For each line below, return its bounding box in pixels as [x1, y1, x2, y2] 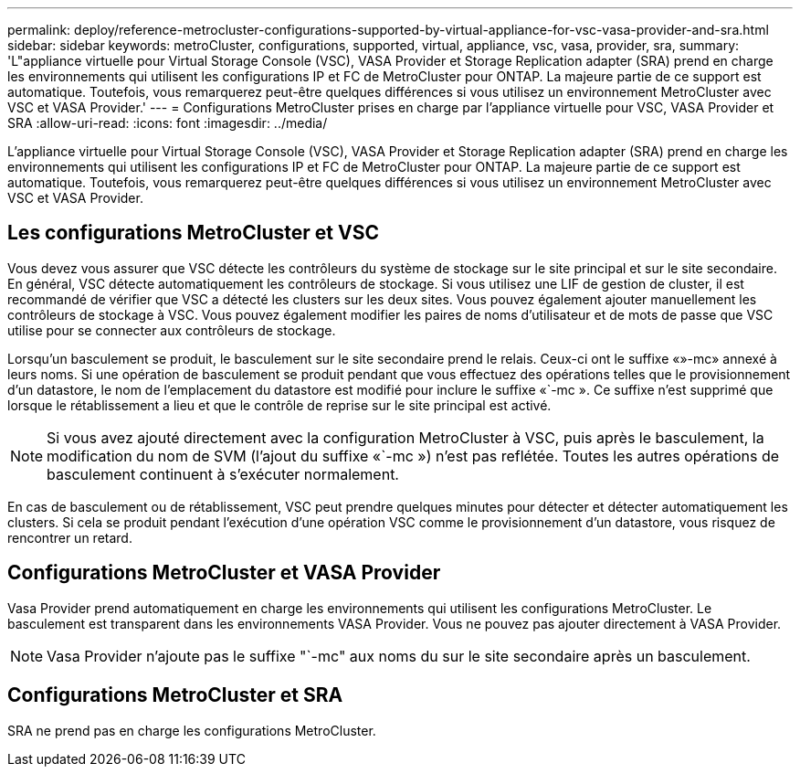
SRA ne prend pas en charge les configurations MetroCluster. [7, 722, 376, 738]
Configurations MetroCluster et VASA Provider [7, 561, 441, 585]
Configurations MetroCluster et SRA [7, 684, 343, 707]
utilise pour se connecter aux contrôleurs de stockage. [7, 322, 336, 338]
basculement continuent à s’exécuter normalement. [47, 464, 399, 483]
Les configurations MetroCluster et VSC [7, 221, 379, 245]
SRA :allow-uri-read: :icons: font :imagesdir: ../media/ [7, 115, 328, 131]
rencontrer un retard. [7, 529, 132, 546]
